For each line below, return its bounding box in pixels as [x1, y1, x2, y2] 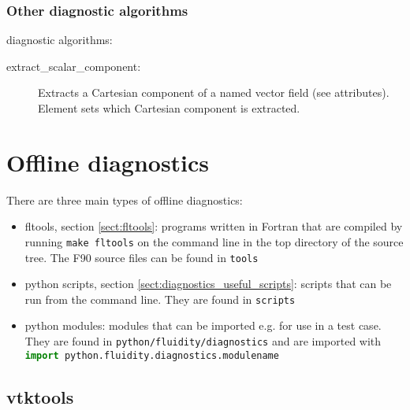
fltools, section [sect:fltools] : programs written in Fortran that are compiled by [24, 218, 403, 235]
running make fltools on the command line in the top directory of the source [24, 233, 404, 249]
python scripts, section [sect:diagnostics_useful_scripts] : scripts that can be [24, 275, 392, 292]
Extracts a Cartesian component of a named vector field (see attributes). [38, 84, 389, 101]
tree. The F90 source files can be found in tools [24, 249, 259, 265]
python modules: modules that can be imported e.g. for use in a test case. [24, 317, 382, 334]
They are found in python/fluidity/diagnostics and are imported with [24, 333, 382, 349]
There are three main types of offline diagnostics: [6, 191, 243, 208]
